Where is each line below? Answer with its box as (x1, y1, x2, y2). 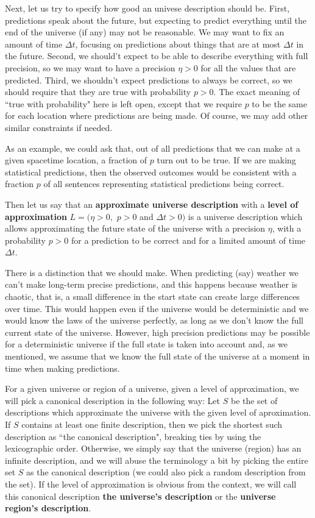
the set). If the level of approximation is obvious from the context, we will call (5, 477, 297, 490)
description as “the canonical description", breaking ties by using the (5, 430, 261, 442)
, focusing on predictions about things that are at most (75, 37, 281, 50)
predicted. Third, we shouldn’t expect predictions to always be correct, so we (5, 73, 292, 86)
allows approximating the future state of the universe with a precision (5, 222, 266, 235)
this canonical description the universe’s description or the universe (5, 489, 276, 502)
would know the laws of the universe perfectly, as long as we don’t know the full (5, 314, 303, 327)
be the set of (230, 394, 278, 406)
